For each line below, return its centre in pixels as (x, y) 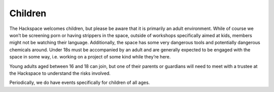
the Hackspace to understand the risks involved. (60, 73)
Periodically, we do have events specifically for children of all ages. (80, 83)
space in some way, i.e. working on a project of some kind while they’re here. (90, 57)
